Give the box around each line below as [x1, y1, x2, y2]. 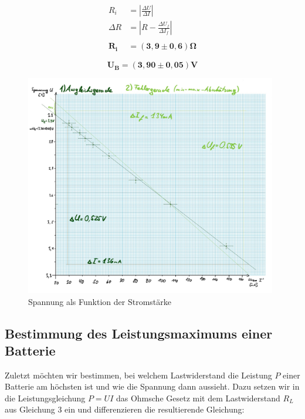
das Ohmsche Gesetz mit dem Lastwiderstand [116, 391, 280, 404]
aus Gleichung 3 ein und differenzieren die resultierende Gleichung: [5, 403, 245, 415]
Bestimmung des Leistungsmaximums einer [5, 324, 273, 342]
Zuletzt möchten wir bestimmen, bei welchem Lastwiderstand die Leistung [5, 368, 272, 381]
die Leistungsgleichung [5, 391, 86, 404]
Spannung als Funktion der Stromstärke [28, 295, 171, 307]
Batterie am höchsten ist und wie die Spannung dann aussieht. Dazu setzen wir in [5, 380, 300, 393]
